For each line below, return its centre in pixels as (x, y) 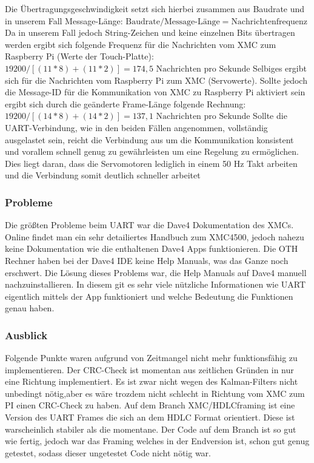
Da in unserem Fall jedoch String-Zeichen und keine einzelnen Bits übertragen (150, 32)
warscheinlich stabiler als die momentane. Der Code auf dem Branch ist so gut (151, 429)
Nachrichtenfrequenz (269, 22)
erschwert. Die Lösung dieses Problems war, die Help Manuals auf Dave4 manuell (156, 272)
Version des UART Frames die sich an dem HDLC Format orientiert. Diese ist (150, 417)
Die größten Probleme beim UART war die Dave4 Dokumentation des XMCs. (149, 225)
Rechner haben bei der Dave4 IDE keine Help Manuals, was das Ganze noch (147, 260)
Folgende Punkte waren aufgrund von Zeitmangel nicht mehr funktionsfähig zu (151, 358)
